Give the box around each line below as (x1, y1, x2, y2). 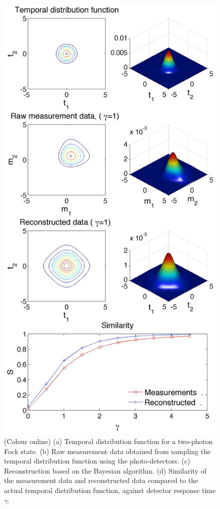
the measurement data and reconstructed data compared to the (4, 475, 198, 486)
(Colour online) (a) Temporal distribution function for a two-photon (4, 436, 213, 447)
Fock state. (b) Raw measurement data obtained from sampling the (4, 446, 210, 456)
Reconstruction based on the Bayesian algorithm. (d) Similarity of (4, 465, 206, 476)
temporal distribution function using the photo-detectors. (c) (4, 456, 190, 466)
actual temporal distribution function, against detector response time (4, 485, 216, 496)
